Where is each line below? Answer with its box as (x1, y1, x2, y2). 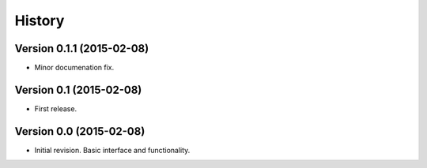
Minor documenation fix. (34, 63, 115, 73)
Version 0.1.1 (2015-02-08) (14, 42, 149, 55)
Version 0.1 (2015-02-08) (14, 83, 142, 96)
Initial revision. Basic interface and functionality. (34, 145, 191, 155)
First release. (34, 103, 77, 114)
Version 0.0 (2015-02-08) (14, 125, 145, 138)
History (14, 12, 65, 29)
